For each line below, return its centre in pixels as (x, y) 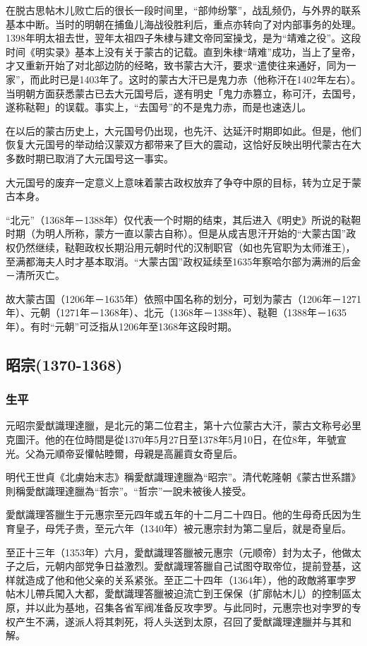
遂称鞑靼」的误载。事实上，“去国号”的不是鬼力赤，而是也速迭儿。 (159, 107)
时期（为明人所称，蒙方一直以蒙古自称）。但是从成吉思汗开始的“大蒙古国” (176, 233)
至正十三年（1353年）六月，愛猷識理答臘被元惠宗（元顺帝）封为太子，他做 (179, 552)
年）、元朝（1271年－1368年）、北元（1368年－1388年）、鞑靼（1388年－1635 (176, 312)
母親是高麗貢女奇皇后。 (188, 453)
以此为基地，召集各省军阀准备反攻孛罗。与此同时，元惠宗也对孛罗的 (193, 607)
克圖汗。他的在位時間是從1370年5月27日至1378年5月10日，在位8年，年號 (171, 439)
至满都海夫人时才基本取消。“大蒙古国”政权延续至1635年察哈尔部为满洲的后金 (183, 261)
